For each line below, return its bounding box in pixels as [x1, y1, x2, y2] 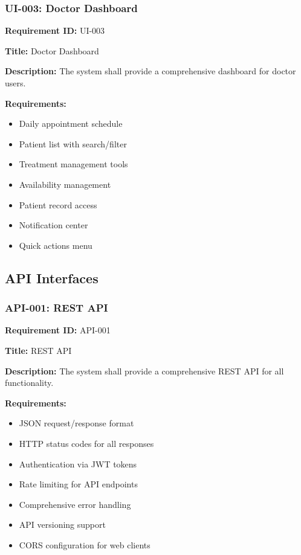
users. [5, 77, 26, 89]
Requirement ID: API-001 [5, 324, 111, 336]
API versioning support [19, 518, 106, 531]
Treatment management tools [19, 158, 128, 170]
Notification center [19, 219, 88, 231]
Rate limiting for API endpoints [19, 478, 138, 490]
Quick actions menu [19, 239, 92, 251]
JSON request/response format [19, 417, 134, 429]
